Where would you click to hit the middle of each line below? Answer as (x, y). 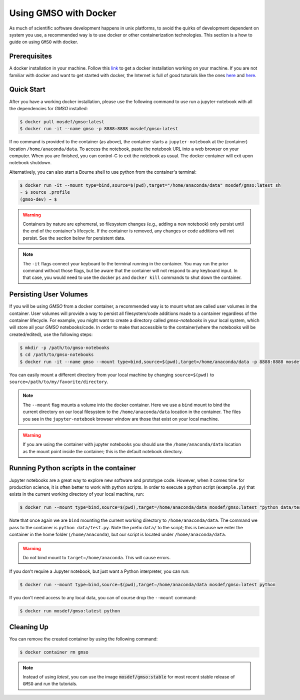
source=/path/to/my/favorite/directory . (59, 382)
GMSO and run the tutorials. (50, 684)
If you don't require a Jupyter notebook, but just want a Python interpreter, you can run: (99, 571)
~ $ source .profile (45, 192)
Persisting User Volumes (49, 295)
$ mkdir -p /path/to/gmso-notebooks (65, 347)
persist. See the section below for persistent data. (74, 238)
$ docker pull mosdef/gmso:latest (62, 122)
